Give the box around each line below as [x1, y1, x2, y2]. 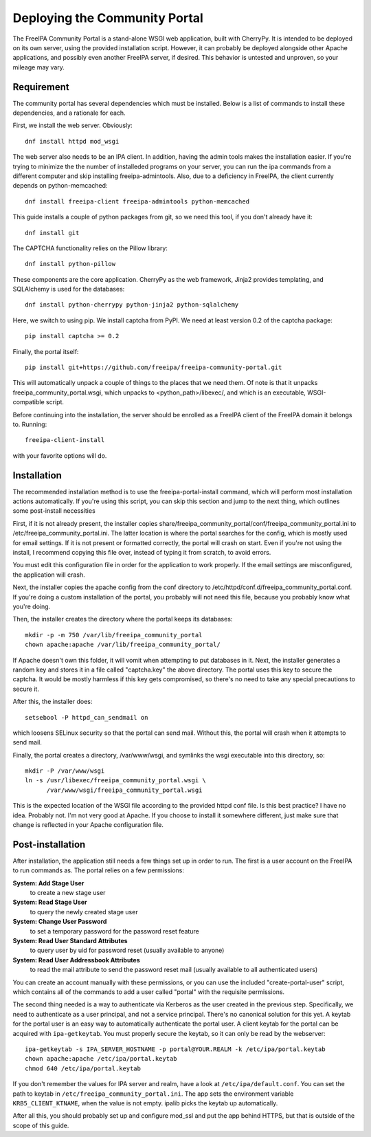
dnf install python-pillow [25, 260, 116, 268]
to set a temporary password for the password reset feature [30, 927, 199, 935]
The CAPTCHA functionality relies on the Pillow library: [12, 244, 168, 252]
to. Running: [12, 420, 47, 428]
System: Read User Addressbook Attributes [12, 956, 140, 964]
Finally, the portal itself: [12, 347, 79, 355]
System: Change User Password [12, 918, 107, 926]
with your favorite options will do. [12, 451, 107, 460]
